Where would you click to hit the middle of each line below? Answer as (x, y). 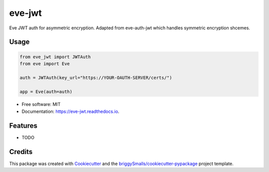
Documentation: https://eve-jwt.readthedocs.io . (70, 111)
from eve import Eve (45, 64)
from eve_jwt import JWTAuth (55, 57)
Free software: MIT (41, 104)
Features (23, 126)
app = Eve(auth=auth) (46, 91)
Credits (21, 152)
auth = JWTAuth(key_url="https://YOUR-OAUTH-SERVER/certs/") (96, 78)
